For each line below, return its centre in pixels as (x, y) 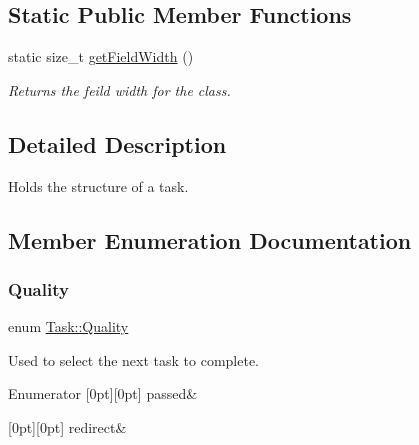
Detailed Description (117, 143)
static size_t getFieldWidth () (101, 56)
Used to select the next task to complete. (134, 359)
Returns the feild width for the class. (119, 89)
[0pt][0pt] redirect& (67, 426)
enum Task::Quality (68, 326)
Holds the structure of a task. (98, 185)
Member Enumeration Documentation (210, 239)
